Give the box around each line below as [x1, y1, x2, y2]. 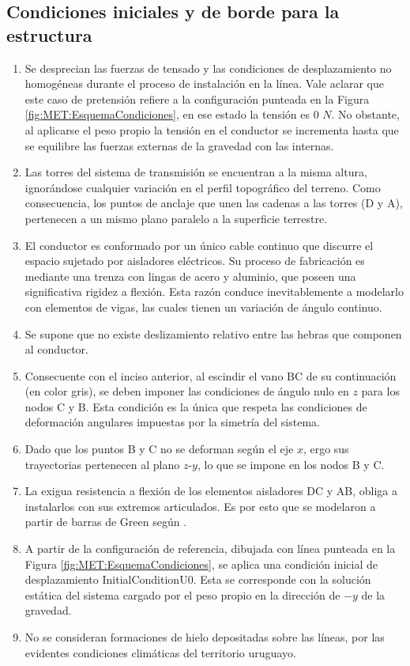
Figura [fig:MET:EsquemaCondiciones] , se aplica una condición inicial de [24, 555, 378, 572]
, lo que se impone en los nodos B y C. [197, 456, 385, 472]
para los [361, 383, 400, 399]
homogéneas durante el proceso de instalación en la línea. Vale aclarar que [24, 75, 384, 92]
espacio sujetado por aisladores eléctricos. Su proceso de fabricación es [24, 252, 365, 269]
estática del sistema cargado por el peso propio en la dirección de [24, 586, 340, 603]
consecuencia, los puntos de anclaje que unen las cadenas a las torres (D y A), [24, 195, 403, 211]
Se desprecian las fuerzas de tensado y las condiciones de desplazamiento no [24, 59, 392, 76]
